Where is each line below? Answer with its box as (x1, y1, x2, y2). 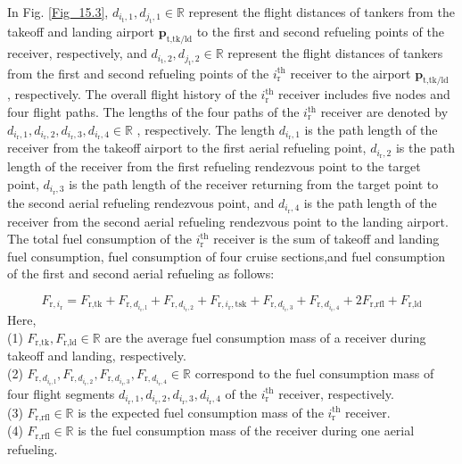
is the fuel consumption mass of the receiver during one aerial (78, 421, 415, 440)
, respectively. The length (136, 120, 276, 138)
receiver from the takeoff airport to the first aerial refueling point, (7, 138, 367, 157)
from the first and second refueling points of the (7, 63, 269, 82)
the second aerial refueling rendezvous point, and (7, 193, 275, 211)
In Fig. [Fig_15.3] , (7, 3, 109, 21)
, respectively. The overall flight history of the (7, 85, 257, 104)
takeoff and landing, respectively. (7, 346, 186, 365)
